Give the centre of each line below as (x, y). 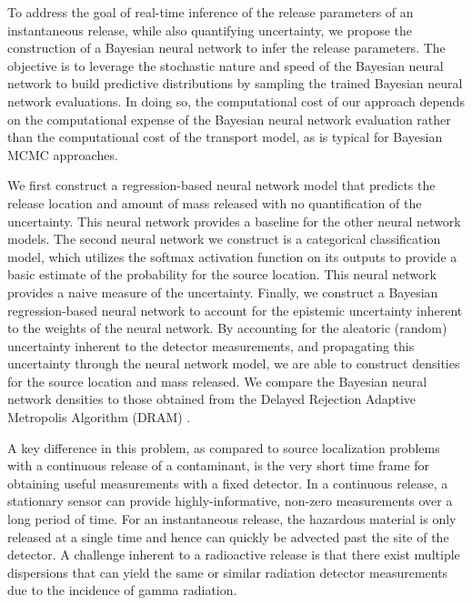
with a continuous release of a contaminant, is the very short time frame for (219, 465)
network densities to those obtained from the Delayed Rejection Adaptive (212, 399)
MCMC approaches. (63, 154)
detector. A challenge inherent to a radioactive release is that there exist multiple (234, 555)
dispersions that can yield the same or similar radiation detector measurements (228, 572)
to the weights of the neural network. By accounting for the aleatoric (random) (227, 328)
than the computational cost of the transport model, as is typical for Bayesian (225, 137)
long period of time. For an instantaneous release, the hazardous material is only (232, 519)
